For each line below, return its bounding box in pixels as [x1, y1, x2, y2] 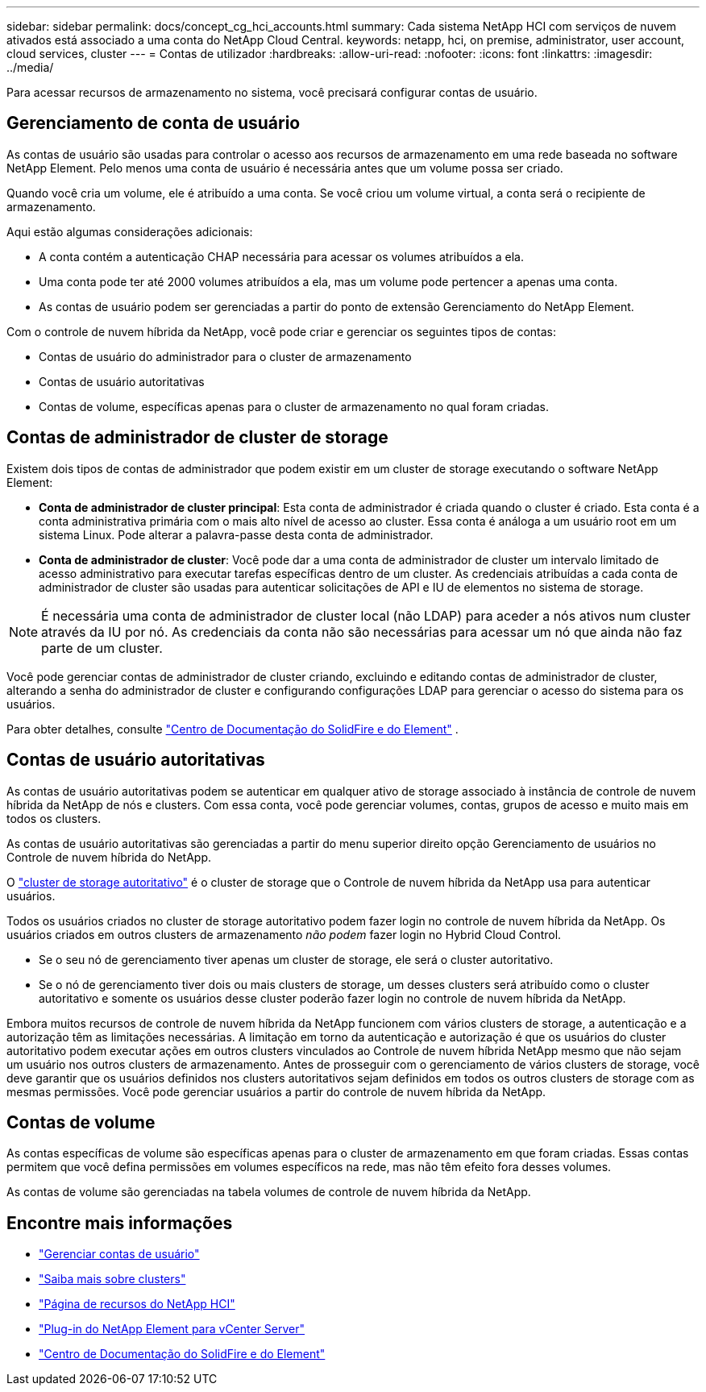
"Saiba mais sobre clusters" [39, 1272, 186, 1286]
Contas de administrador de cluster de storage [6, 427, 388, 448]
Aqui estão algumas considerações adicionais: [6, 224, 253, 239]
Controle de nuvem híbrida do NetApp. [6, 850, 212, 864]
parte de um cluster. [41, 639, 163, 656]
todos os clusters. [6, 811, 102, 825]
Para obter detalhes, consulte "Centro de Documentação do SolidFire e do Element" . [6, 721, 459, 736]
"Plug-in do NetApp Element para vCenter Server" [39, 1322, 305, 1336]
